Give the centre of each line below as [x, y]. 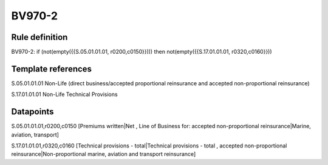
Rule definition [39, 37]
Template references [52, 69]
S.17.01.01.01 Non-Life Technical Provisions [64, 94]
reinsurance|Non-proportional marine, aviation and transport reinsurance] [104, 154]
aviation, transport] [35, 134]
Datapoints [32, 112]
